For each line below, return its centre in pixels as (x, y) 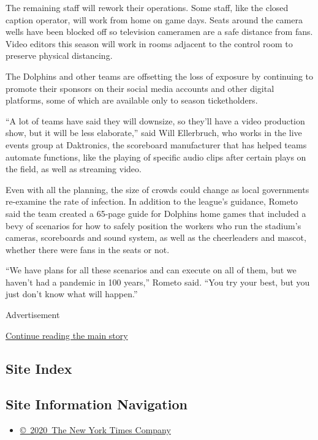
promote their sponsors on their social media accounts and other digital (140, 88)
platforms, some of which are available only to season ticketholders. (132, 100)
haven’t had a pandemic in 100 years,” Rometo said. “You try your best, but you (158, 282)
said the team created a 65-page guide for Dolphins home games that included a (156, 213)
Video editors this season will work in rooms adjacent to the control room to (149, 43)
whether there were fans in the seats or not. (88, 249)
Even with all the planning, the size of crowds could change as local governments (157, 189)
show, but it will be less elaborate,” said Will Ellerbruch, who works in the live (154, 133)
